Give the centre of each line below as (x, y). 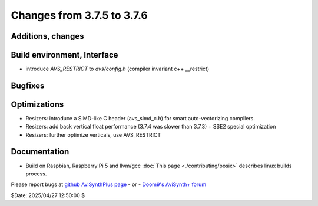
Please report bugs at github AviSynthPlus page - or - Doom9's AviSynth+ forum (108, 184)
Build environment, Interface (64, 55)
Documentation (40, 152)
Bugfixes (28, 85)
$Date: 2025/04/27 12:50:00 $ (48, 195)
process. (36, 174)
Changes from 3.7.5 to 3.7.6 (79, 15)
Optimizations (37, 104)
